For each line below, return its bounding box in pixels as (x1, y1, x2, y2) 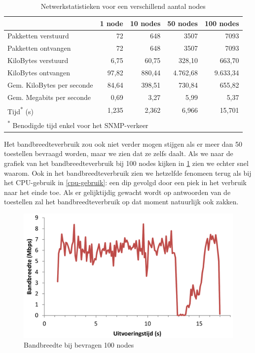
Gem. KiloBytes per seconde (7, 79, 93, 90)
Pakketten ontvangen (7, 43, 71, 53)
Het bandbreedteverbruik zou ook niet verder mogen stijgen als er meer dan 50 (4, 138, 243, 149)
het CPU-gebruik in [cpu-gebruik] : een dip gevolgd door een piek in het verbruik (4, 177, 247, 188)
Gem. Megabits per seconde (7, 92, 91, 102)
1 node (100, 18, 123, 28)
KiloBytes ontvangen (7, 67, 71, 77)
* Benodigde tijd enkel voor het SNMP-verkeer (7, 119, 148, 130)
